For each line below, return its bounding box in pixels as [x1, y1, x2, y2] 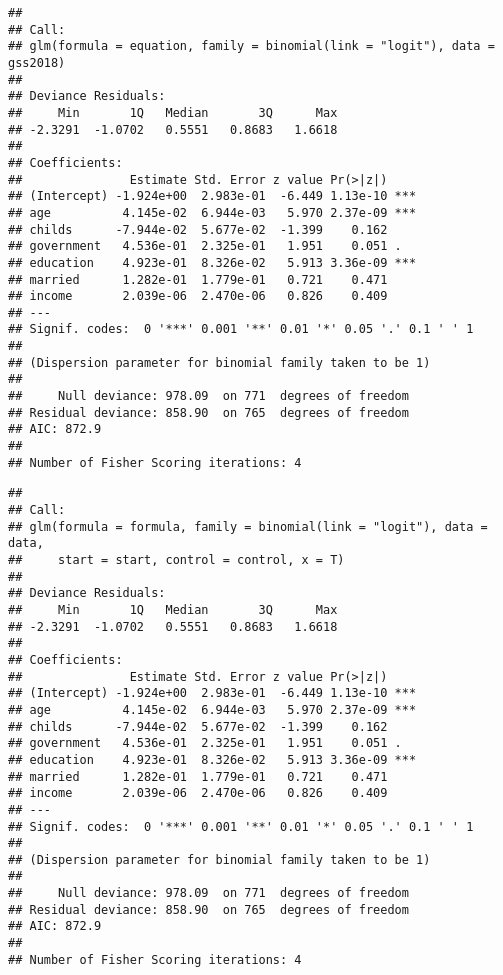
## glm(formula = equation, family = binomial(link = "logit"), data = [8, 39, 495, 54]
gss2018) [8, 55, 66, 70]
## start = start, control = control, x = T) [8, 553, 345, 567]
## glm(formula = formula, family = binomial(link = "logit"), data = [8, 519, 488, 534]
